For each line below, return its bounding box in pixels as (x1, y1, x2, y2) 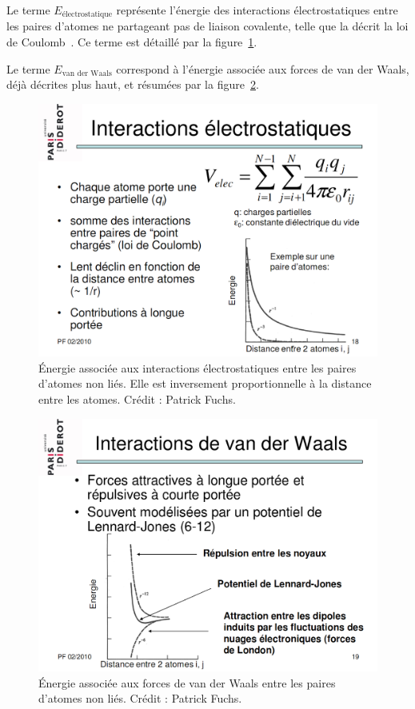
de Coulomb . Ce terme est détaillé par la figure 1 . (6, 34, 257, 50)
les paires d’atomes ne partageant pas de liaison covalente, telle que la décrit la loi (6, 18, 409, 34)
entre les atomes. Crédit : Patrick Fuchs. (38, 390, 236, 407)
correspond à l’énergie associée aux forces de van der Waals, (116, 60, 409, 77)
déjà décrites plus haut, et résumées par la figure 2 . (6, 76, 259, 93)
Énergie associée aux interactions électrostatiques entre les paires (38, 359, 357, 376)
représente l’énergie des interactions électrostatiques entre (116, 2, 398, 18)
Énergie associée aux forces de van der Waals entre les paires (38, 674, 336, 691)
